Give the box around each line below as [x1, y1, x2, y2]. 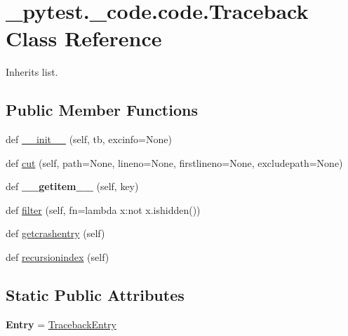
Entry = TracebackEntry [6, 316, 116, 331]
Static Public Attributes [6, 284, 185, 306]
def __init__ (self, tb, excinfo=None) [6, 132, 172, 147]
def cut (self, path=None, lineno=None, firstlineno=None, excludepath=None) [6, 155, 343, 170]
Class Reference [6, 24, 162, 53]
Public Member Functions [6, 99, 198, 121]
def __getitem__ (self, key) [6, 179, 139, 194]
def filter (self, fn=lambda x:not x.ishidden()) [6, 202, 201, 217]
